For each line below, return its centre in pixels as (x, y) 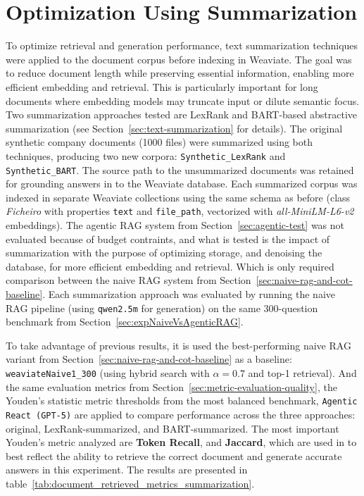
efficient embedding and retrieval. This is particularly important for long (162, 86)
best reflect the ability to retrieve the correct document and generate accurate (174, 455)
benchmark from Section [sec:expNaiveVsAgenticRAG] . (125, 322)
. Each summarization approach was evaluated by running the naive (189, 294)
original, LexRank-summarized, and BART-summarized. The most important (172, 428)
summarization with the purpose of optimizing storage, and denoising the (164, 253)
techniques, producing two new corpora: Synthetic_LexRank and (146, 155)
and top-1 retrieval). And (302, 373)
